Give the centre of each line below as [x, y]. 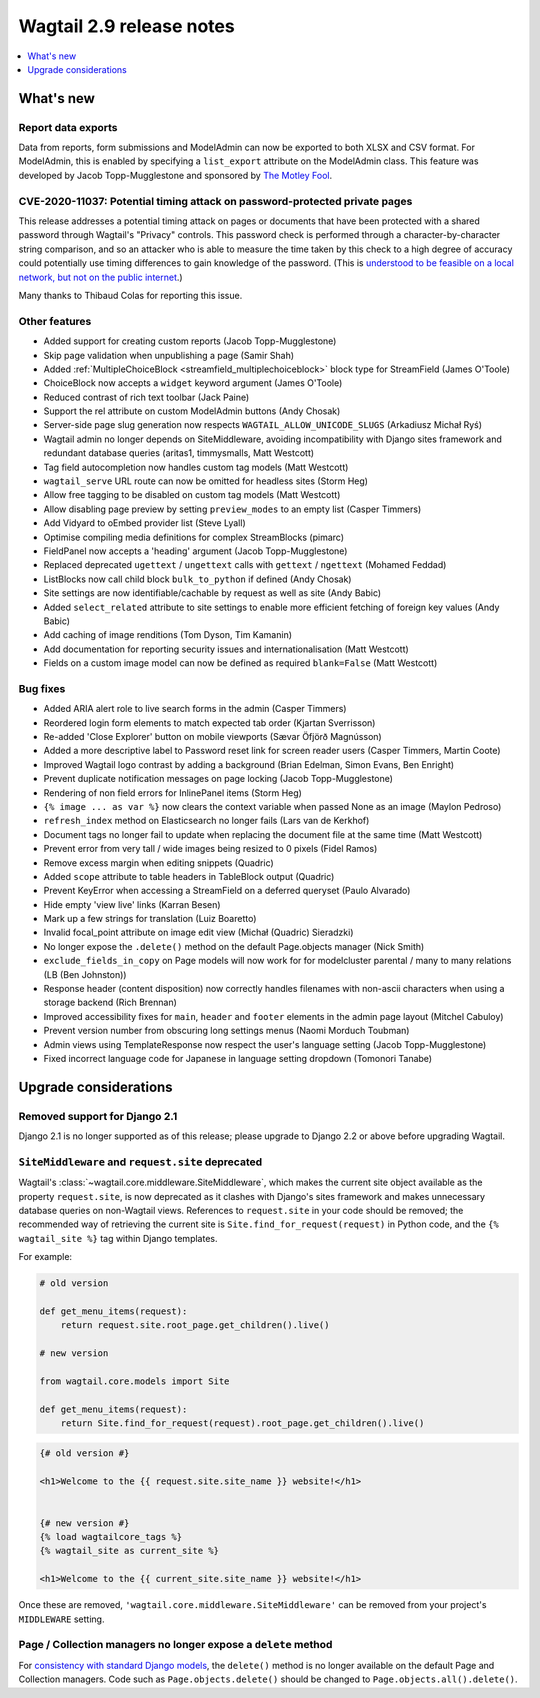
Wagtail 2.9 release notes [126, 26]
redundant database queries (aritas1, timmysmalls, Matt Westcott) [179, 453]
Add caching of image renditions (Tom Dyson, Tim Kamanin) [168, 635]
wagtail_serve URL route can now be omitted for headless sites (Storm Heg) [206, 481]
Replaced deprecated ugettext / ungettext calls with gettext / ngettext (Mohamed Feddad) [245, 565]
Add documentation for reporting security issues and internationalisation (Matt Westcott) [226, 649]
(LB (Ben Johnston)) [85, 974]
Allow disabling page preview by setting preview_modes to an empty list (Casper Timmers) [232, 509]
